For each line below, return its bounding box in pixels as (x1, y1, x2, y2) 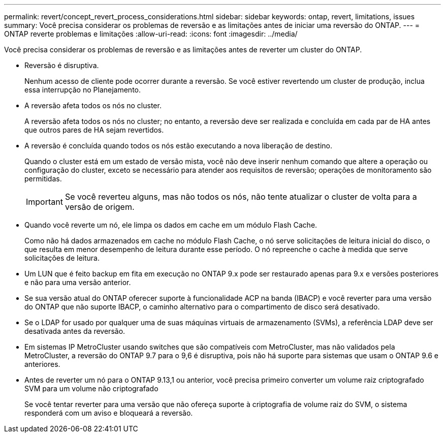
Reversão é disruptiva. (24, 61, 99, 70)
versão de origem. (65, 202, 135, 212)
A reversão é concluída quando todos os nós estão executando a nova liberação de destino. (24, 141, 332, 150)
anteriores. (24, 360, 60, 368)
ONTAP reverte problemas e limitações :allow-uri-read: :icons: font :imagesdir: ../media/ (4, 29, 298, 38)
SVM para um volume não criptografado (24, 384, 158, 393)
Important (26, 197, 63, 207)
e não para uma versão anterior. (24, 278, 131, 287)
